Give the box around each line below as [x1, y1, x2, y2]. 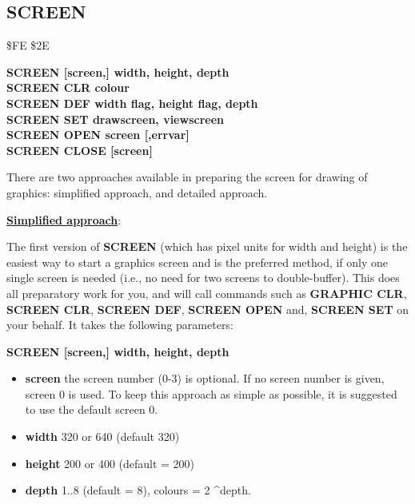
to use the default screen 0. [25, 401, 158, 418]
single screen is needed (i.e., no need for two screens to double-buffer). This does [6, 269, 400, 286]
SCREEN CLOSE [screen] [6, 141, 153, 158]
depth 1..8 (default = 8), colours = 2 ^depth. [25, 482, 251, 498]
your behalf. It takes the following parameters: [6, 316, 233, 333]
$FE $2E [6, 37, 50, 54]
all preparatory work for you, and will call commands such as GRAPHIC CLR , [6, 284, 407, 301]
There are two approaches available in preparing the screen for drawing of [6, 169, 368, 185]
